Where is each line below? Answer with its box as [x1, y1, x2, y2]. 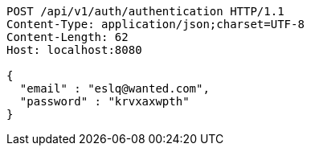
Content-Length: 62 [6, 31, 129, 43]
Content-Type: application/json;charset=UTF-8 [6, 18, 305, 31]
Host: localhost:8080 [6, 43, 142, 56]
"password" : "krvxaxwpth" [19, 95, 190, 108]
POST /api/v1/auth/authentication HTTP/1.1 [6, 5, 284, 18]
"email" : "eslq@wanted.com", [19, 82, 210, 95]
